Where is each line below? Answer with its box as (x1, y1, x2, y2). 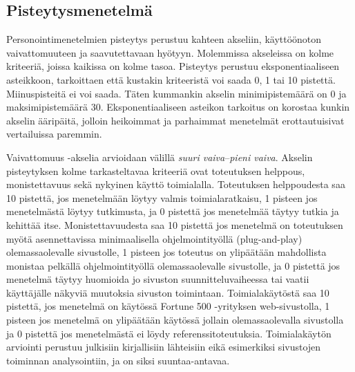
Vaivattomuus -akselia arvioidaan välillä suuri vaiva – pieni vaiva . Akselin (6, 149, 313, 164)
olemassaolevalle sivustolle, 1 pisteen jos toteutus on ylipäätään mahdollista (6, 245, 327, 259)
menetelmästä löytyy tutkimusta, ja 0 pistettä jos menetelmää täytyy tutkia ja (6, 204, 339, 218)
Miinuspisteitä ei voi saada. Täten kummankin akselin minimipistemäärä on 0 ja (6, 86, 347, 100)
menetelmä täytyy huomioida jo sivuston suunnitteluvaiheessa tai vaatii (6, 272, 309, 286)
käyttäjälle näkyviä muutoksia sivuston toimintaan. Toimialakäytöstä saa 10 (6, 285, 329, 299)
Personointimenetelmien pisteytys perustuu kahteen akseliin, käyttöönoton (6, 32, 322, 46)
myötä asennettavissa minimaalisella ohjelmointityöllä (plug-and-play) (6, 231, 303, 245)
